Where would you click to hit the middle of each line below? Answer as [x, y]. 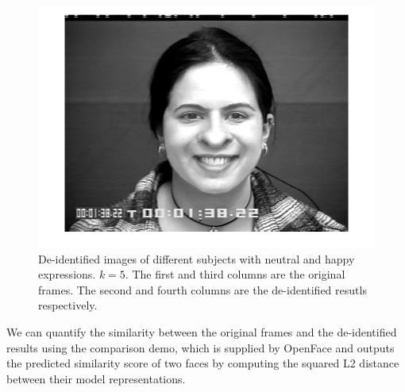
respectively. [68, 305]
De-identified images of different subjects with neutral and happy [197, 258]
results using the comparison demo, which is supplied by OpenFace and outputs [201, 347]
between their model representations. [96, 378]
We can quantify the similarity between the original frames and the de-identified [202, 332]
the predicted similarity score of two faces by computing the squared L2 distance [203, 363]
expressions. [67, 274]
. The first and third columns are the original [235, 274]
